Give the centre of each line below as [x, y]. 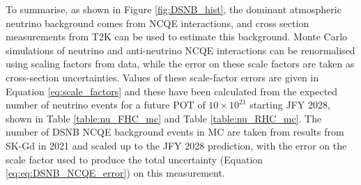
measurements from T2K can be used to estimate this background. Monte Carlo [177, 37]
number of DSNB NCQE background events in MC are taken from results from [175, 132]
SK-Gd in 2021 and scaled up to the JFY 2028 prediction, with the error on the [176, 145]
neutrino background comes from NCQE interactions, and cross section [158, 23]
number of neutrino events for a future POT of [106, 105]
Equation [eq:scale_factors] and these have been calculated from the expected [172, 91]
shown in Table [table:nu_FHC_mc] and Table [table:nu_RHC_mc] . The [164, 118]
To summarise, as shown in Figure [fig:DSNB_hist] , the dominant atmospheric [174, 9]
